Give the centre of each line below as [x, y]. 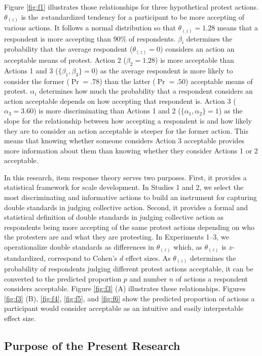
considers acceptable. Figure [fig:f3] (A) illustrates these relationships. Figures [125, 288]
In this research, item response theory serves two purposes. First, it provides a [125, 177]
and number [148, 278]
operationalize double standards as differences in [79, 247]
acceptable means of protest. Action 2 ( [65, 60]
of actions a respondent [212, 278]
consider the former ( [37, 81]
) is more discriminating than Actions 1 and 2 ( [107, 111]
